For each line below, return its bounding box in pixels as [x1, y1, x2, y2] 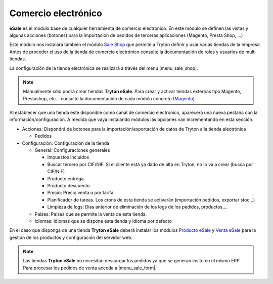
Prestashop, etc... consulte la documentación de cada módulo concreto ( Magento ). [23, 95, 196, 101]
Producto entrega [47, 175, 84, 182]
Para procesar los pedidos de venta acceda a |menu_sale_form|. [23, 265, 157, 271]
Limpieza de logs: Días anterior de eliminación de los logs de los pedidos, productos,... [47, 204, 228, 210]
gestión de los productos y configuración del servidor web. [9, 234, 133, 240]
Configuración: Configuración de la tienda [22, 140, 110, 146]
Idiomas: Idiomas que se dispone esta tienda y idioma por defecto [34, 218, 172, 224]
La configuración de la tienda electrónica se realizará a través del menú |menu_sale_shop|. [9, 65, 198, 71]
